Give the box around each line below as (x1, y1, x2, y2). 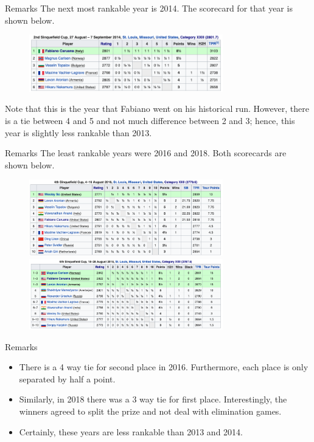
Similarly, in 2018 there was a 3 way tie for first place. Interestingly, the (19, 393, 287, 406)
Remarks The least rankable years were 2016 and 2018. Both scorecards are (5, 147, 287, 159)
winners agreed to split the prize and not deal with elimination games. (19, 404, 282, 417)
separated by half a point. (19, 372, 116, 385)
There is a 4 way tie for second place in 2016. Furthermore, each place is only (19, 361, 309, 373)
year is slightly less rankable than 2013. (5, 126, 152, 139)
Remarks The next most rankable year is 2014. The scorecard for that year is (5, 2, 293, 14)
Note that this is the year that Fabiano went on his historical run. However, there (5, 102, 310, 115)
